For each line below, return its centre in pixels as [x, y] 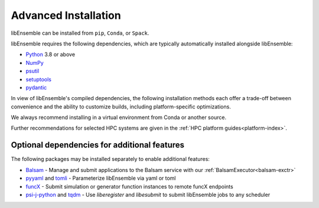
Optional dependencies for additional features [98, 145]
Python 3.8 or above [51, 55]
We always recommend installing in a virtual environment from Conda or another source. [119, 117]
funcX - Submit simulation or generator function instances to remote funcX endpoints [129, 186]
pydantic [36, 87]
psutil [32, 71]
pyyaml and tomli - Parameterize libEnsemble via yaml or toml [101, 178]
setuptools [38, 79]
